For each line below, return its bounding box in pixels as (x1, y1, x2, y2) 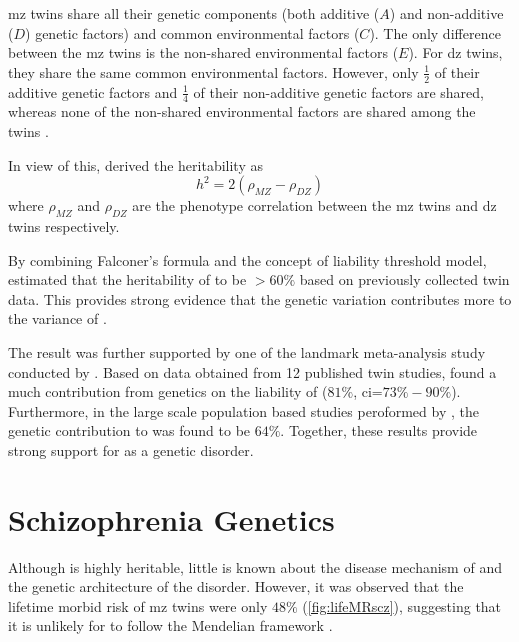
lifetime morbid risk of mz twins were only (8, 595, 268, 616)
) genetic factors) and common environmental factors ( (25, 22, 360, 43)
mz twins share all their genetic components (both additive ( (8, 3, 380, 23)
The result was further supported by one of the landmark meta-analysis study (8, 341, 486, 362)
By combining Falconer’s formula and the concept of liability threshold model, (8, 249, 487, 270)
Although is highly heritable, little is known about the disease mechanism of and (8, 556, 502, 577)
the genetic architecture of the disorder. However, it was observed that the (8, 576, 464, 597)
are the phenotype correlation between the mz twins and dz (132, 195, 497, 216)
